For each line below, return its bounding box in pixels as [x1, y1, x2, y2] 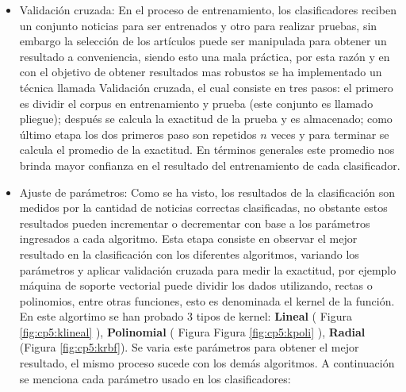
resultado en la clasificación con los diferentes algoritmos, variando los [19, 245, 359, 262]
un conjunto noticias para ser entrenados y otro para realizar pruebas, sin [19, 17, 377, 33]
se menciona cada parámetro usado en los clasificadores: [19, 370, 291, 386]
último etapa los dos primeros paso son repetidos [19, 125, 257, 142]
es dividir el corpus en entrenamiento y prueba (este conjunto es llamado [19, 94, 373, 111]
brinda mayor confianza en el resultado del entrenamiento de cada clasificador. [19, 156, 400, 173]
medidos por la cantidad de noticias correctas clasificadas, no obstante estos [19, 199, 388, 216]
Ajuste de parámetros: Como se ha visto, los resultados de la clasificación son [19, 183, 396, 200]
